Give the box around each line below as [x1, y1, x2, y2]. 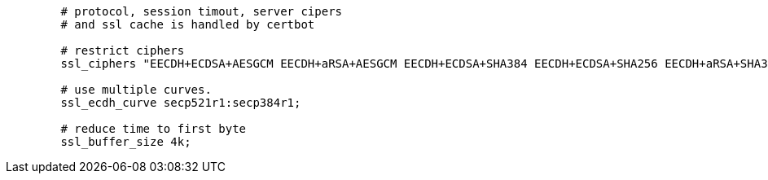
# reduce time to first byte [60, 122, 247, 135]
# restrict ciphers [60, 44, 185, 57]
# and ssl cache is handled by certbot [60, 18, 315, 31]
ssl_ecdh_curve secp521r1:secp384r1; [60, 96, 301, 109]
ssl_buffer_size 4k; [60, 135, 191, 148]
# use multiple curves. [60, 83, 212, 96]
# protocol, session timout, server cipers [60, 5, 343, 18]
